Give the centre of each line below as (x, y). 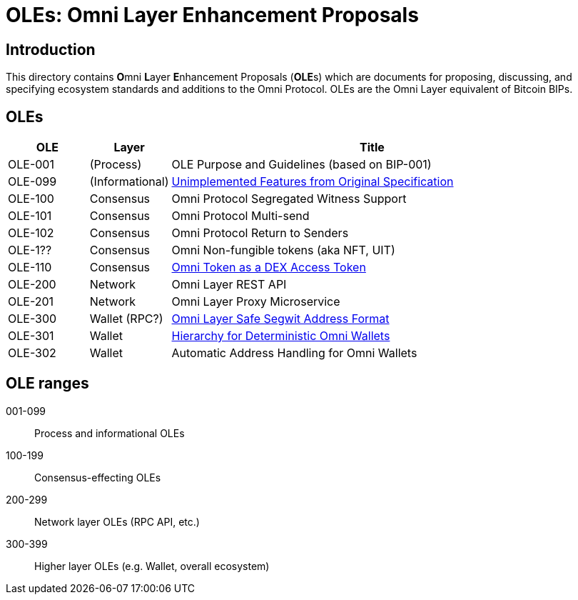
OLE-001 (31, 165)
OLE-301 (31, 336)
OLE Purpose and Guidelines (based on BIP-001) (301, 165)
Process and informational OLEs (110, 433)
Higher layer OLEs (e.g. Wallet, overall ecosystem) (152, 566)
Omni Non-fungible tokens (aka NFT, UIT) (283, 250)
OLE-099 (32, 182)
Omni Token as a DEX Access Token (269, 267)
